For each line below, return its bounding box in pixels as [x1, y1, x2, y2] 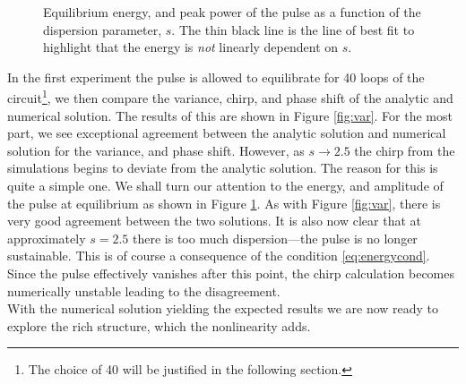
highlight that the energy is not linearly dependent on [43, 38, 339, 56]
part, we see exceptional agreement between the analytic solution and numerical [7, 124, 446, 142]
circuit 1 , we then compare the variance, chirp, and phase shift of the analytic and [7, 86, 453, 107]
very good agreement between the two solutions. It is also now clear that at [7, 211, 421, 230]
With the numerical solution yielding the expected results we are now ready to [7, 299, 439, 318]
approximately [7, 228, 86, 247]
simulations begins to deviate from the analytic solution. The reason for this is [7, 158, 438, 177]
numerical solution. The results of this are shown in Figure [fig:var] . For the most [7, 106, 453, 124]
